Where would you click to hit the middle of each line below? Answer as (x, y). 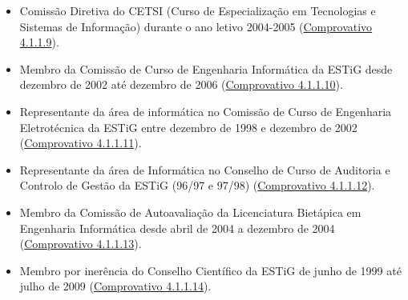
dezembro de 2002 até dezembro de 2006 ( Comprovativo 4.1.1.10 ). (181, 84)
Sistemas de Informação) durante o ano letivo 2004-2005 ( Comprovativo (196, 26)
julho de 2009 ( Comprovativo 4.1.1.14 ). (115, 286)
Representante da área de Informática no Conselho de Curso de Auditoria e (205, 169)
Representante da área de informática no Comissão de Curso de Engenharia (206, 111)
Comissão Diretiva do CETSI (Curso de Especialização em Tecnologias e (198, 10)
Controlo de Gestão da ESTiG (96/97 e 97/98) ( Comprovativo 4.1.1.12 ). (197, 185)
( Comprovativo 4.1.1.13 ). (81, 244)
